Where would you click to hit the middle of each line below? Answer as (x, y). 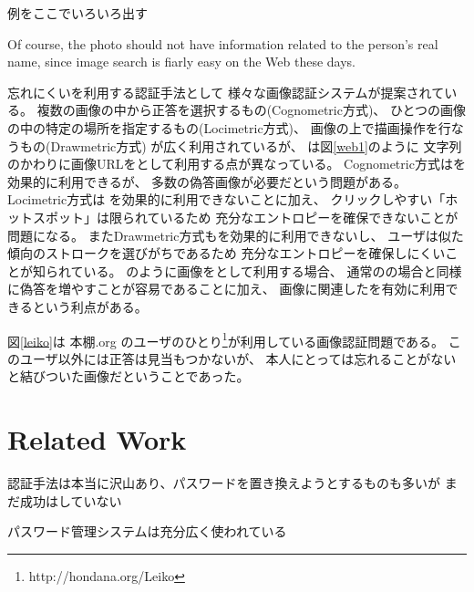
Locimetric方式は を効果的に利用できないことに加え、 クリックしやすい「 (227, 199)
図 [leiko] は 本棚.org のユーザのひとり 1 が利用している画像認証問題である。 (226, 339)
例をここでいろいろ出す (77, 13)
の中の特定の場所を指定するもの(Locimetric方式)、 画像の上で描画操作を (223, 127)
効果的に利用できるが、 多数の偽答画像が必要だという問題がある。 (207, 181)
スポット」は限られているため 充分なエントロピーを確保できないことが (245, 217)
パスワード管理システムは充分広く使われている (147, 531)
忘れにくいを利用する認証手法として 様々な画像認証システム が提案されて (226, 92)
